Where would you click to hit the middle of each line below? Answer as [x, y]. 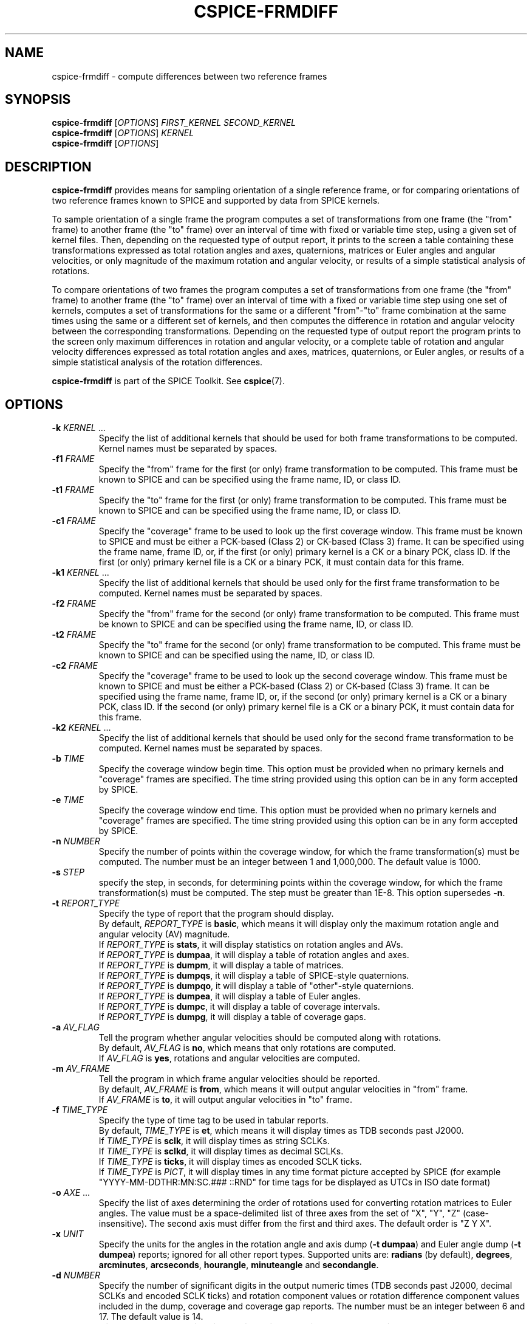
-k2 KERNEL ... [81, 728]
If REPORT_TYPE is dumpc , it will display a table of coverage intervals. [239, 1007]
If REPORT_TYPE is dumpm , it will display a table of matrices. [221, 965]
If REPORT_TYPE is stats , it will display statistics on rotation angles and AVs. [251, 945]
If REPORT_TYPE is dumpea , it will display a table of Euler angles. [230, 996]
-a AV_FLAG [76, 1027]
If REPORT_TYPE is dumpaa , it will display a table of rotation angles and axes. [254, 955]
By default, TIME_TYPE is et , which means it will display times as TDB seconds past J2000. [281, 1131]
